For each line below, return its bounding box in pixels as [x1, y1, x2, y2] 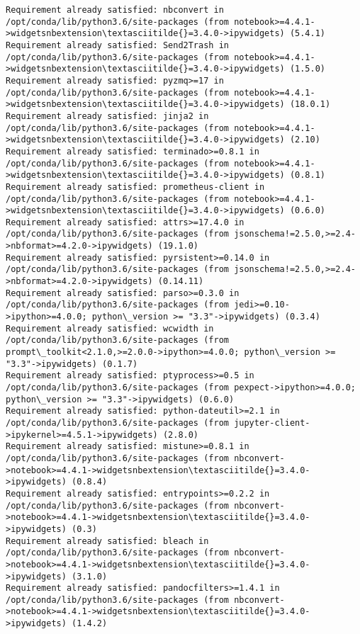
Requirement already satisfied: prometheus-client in [6, 181, 265, 192]
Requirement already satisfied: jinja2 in [6, 111, 209, 121]
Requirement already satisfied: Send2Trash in [6, 40, 229, 50]
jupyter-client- [234, 417, 310, 428]
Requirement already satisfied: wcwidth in [6, 323, 214, 334]
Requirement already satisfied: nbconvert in [6, 5, 224, 15]
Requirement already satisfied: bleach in [6, 536, 209, 546]
